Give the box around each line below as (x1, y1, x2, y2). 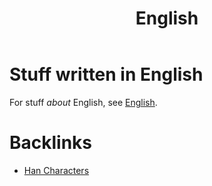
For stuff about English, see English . (9, 96, 158, 108)
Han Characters (23, 164, 90, 176)
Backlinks (9, 132, 93, 154)
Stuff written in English (9, 63, 204, 86)
